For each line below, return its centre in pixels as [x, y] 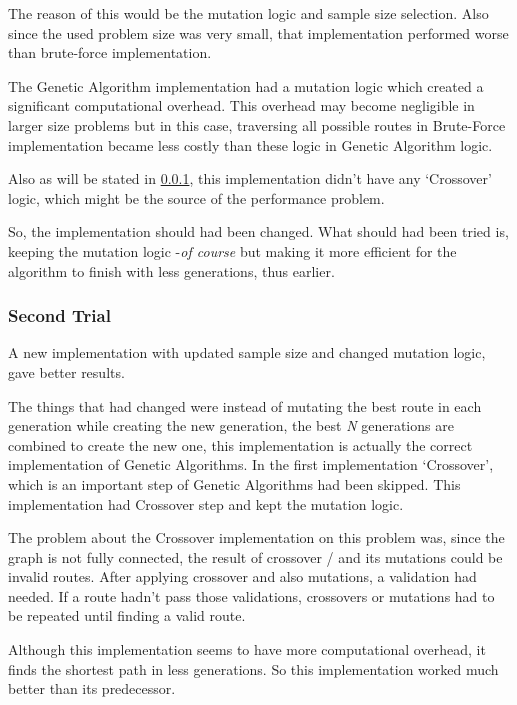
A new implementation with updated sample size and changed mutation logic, [247, 352]
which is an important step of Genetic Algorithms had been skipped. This [234, 483]
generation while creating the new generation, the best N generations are [231, 425]
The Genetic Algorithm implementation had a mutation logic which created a [246, 85]
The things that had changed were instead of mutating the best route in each [245, 405]
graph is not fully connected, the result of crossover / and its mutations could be [255, 556]
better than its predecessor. [92, 688]
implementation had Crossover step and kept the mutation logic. [206, 503]
